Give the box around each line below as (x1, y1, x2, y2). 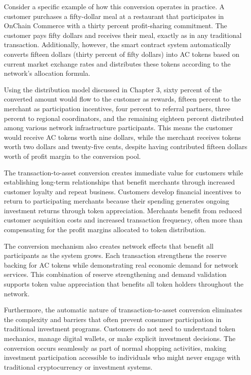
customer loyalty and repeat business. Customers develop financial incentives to (4, 186, 241, 196)
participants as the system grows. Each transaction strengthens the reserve (4, 250, 227, 260)
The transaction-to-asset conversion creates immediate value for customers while (4, 167, 243, 177)
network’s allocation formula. (4, 68, 90, 78)
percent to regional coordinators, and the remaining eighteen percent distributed (4, 113, 244, 123)
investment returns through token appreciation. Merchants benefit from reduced (4, 205, 242, 215)
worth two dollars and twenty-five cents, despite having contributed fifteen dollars (4, 141, 248, 152)
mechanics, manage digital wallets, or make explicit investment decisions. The (4, 333, 235, 343)
